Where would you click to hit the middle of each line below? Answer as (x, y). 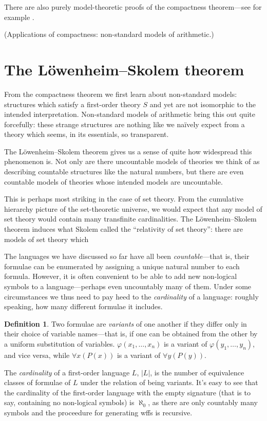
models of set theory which (46, 239)
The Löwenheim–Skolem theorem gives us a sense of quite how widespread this (128, 151)
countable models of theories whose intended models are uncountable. (113, 181)
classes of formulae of (37, 382)
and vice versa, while (37, 355)
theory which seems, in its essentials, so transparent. (87, 134)
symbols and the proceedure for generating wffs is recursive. (98, 412)
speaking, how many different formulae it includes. (83, 306)
